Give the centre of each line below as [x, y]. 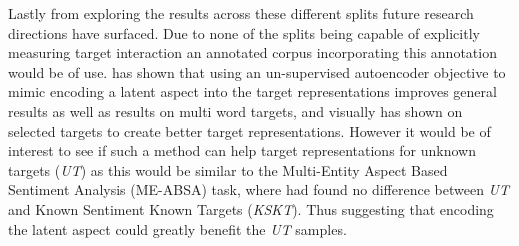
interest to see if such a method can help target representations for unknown [242, 150]
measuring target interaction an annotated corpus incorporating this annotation [252, 52]
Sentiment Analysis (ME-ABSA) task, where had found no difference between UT [259, 189]
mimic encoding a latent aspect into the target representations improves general [252, 91]
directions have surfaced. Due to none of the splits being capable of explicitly [244, 32]
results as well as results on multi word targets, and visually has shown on [235, 110]
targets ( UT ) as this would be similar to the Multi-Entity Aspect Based [228, 169]
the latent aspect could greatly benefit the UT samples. [177, 228]
